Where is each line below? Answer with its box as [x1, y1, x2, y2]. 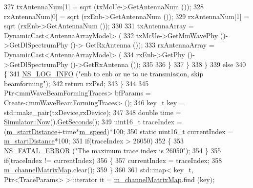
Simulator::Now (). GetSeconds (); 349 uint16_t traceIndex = [4, 117, 182, 127]
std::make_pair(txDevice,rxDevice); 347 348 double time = [4, 107, 181, 117]
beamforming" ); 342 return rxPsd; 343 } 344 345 [4, 78, 149, 88]
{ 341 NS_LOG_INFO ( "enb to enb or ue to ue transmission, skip [4, 69, 204, 79]
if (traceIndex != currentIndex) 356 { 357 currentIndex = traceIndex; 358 [4, 155, 222, 165]
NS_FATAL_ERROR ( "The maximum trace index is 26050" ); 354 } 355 [4, 145, 221, 155]
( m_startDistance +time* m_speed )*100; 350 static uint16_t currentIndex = [4, 126, 233, 136]
